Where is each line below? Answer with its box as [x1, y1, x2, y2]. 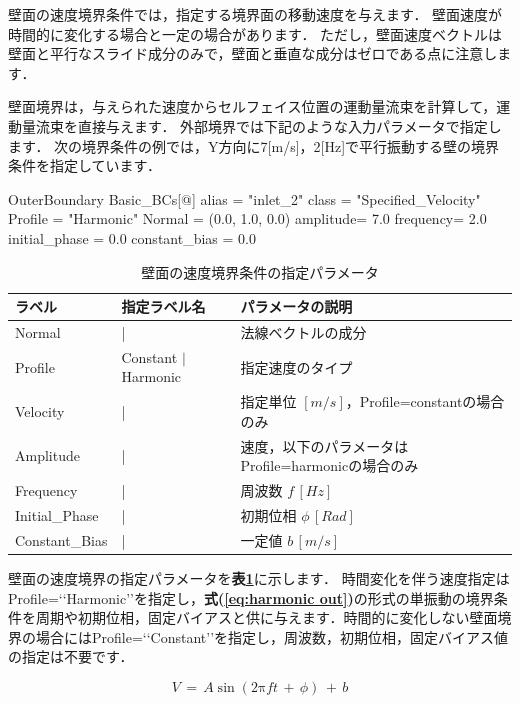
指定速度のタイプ [240, 356, 353, 377]
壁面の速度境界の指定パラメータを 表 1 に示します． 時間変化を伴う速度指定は [8, 567, 510, 588]
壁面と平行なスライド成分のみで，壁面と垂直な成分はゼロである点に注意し [8, 43, 498, 64]
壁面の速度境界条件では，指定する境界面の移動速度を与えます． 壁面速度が [8, 4, 503, 24]
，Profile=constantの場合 [345, 391, 505, 412]
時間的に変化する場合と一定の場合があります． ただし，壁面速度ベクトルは [8, 23, 503, 44]
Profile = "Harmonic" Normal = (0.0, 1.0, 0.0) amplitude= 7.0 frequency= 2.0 [8, 208, 487, 229]
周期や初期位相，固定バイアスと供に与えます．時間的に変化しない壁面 [35, 607, 498, 628]
